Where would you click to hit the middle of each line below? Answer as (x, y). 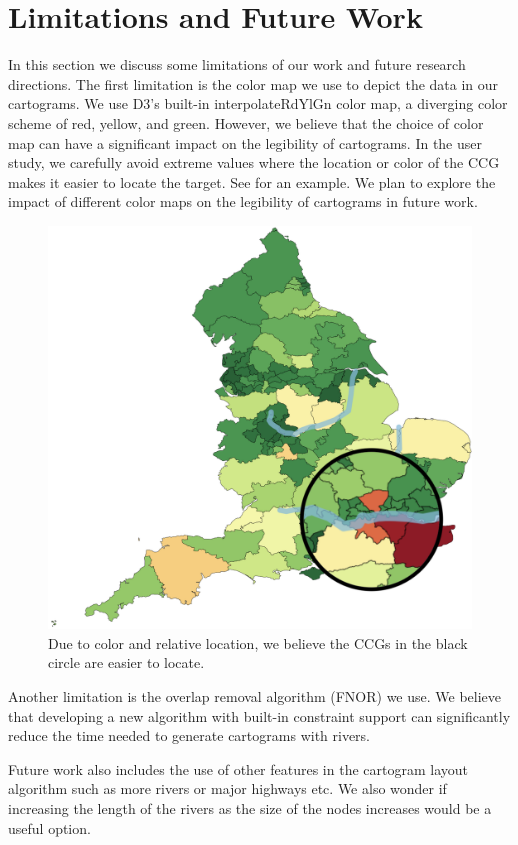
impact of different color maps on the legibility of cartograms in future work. (243, 201)
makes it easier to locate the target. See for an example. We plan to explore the (252, 181)
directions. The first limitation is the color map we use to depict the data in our (253, 83)
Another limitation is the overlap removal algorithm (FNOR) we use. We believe (255, 695)
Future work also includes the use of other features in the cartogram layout (238, 768)
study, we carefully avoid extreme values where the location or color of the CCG (254, 162)
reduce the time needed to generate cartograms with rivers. (189, 735)
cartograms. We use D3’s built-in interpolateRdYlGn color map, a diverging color (258, 103)
